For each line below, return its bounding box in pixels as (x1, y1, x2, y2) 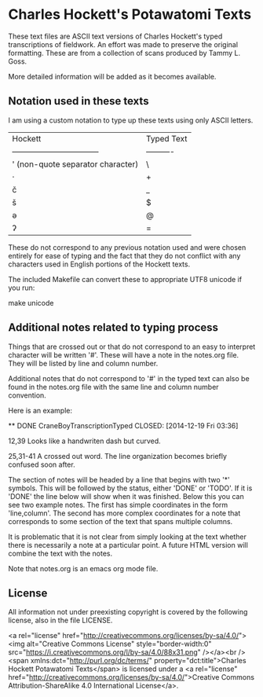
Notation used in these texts (8, 94, 149, 108)
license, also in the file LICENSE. (8, 615, 113, 625)
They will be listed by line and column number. (8, 358, 159, 368)
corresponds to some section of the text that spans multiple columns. (8, 516, 233, 526)
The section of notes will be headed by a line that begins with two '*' (8, 475, 230, 484)
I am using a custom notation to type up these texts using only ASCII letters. (8, 116, 254, 125)
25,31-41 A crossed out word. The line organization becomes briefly (8, 451, 228, 460)
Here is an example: (8, 405, 73, 415)
